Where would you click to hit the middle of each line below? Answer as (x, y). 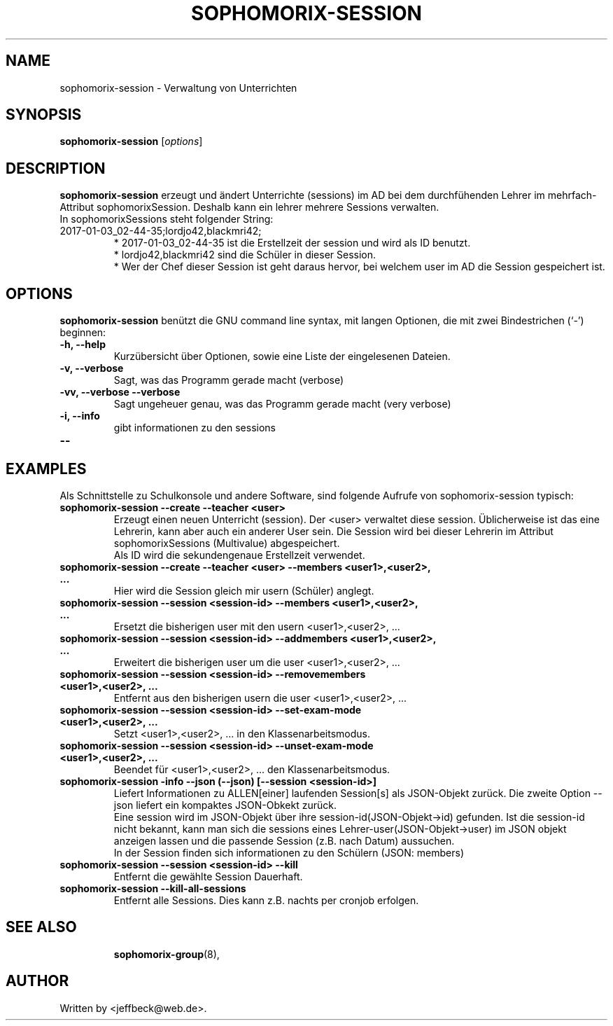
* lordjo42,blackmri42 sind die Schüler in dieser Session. (245, 255)
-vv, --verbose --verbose (120, 392)
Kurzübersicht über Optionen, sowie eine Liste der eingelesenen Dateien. (282, 356)
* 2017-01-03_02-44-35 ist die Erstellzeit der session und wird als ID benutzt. (292, 243)
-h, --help (83, 345)
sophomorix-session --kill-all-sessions (153, 888)
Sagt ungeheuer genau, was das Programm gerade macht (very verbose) (282, 404)
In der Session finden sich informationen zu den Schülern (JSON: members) (289, 852)
